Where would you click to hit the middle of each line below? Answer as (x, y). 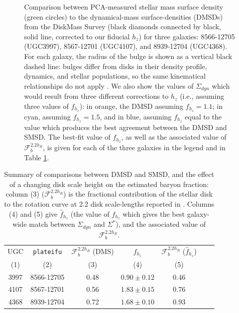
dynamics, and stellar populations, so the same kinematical (115, 76)
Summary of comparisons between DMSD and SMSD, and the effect (109, 174)
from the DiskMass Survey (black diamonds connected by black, (123, 26)
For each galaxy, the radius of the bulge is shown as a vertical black (128, 56)
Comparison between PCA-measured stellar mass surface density (124, 7)
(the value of (90, 213)
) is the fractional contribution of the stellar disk (138, 194)
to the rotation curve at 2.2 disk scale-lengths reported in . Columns (109, 203)
